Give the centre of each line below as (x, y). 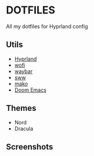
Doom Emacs (30, 90)
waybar (23, 71)
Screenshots (30, 147)
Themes (21, 108)
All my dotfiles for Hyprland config (47, 26)
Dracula (24, 129)
